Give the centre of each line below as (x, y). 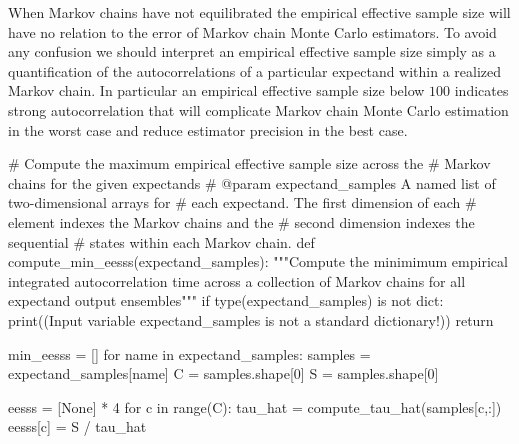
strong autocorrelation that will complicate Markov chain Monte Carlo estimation (258, 109)
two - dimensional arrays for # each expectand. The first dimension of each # (242, 202)
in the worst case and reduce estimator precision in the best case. (208, 129)
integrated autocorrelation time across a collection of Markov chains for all (237, 280)
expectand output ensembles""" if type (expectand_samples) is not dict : (226, 300)
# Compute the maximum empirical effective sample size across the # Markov (249, 163)
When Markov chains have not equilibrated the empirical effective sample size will (259, 12)
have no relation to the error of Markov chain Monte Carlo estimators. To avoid (252, 31)
